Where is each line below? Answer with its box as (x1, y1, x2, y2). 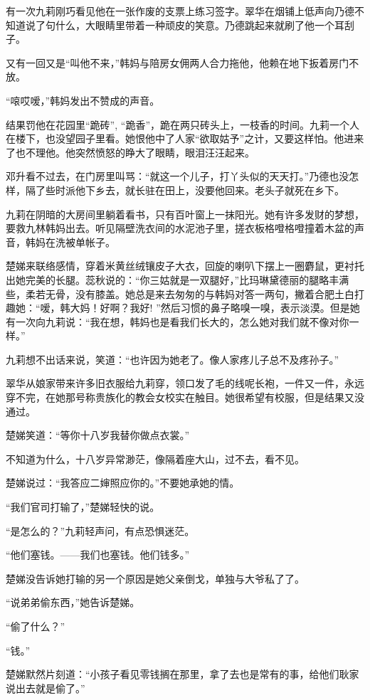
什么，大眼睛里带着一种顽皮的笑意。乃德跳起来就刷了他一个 (55, 17, 334, 32)
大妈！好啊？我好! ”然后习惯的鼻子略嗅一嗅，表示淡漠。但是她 (70, 300, 360, 315)
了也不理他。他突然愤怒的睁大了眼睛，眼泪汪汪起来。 (6, 144, 255, 159)
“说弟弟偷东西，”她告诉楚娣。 (6, 595, 140, 610)
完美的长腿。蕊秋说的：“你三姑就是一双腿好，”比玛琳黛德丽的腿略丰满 (25, 272, 349, 287)
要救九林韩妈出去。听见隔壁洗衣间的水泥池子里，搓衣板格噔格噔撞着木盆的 (6, 221, 354, 235)
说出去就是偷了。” (6, 680, 85, 695)
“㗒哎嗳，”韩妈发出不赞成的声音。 (6, 92, 160, 107)
